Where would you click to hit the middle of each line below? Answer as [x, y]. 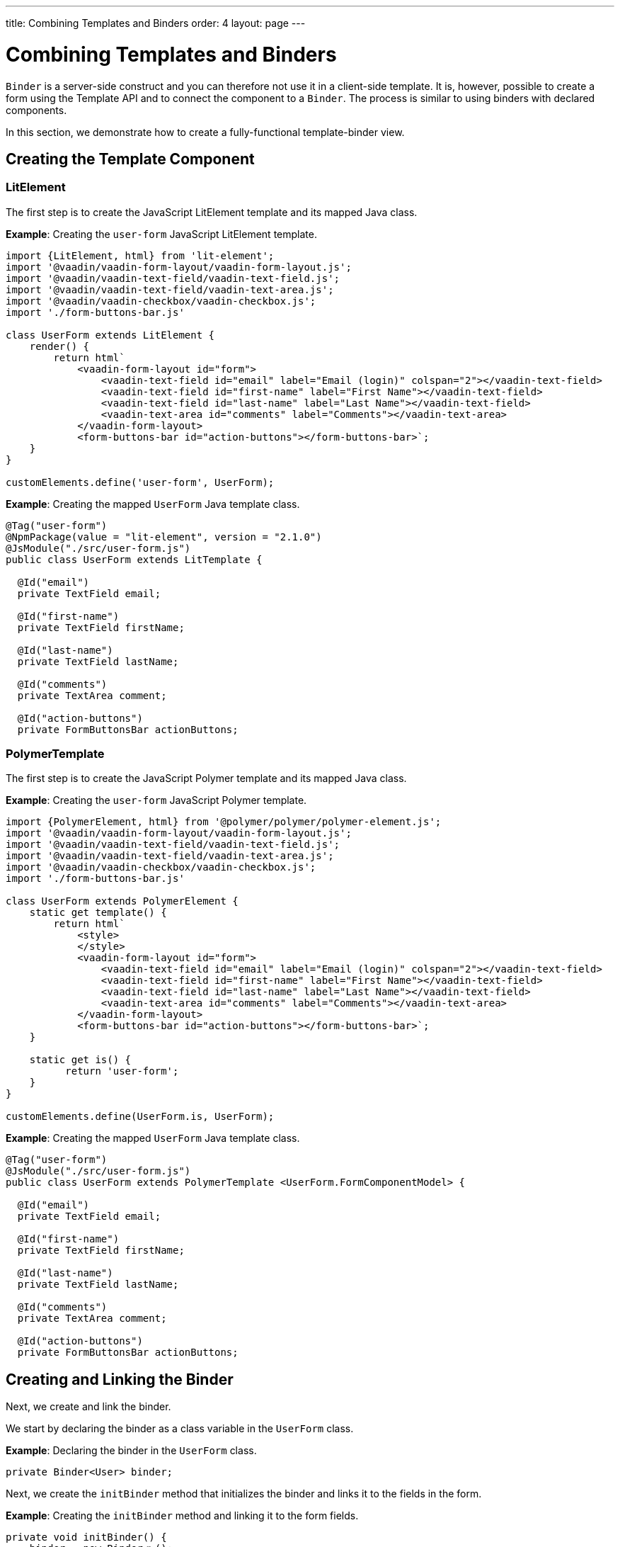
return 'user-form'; [122, 1071]
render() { [59, 346]
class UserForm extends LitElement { [110, 335]
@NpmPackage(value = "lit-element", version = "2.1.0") [164, 537]
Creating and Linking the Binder [120, 1379]
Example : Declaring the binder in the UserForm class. [131, 1451]
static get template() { [98, 913]
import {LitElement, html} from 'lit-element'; [140, 255]
